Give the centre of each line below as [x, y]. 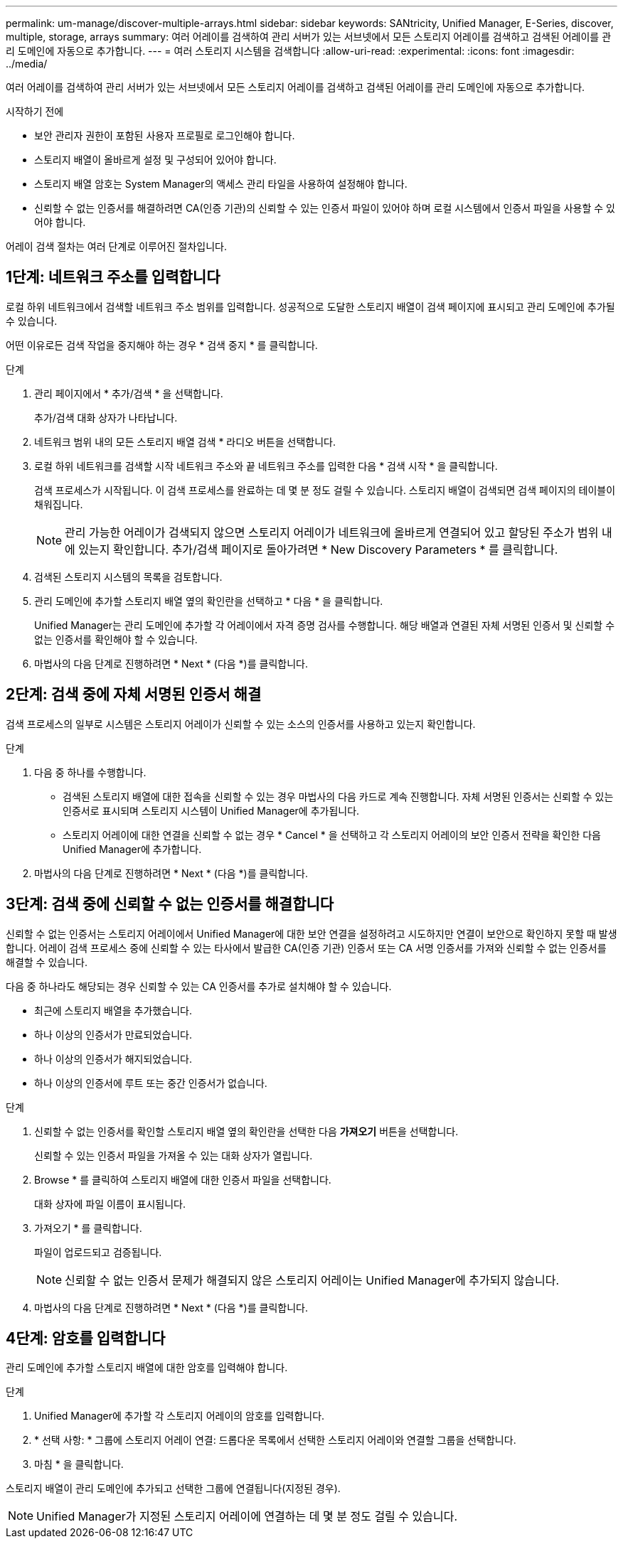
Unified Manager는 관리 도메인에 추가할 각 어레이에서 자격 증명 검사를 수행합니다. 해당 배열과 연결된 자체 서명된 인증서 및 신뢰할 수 [325, 625]
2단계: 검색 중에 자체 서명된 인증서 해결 [134, 695]
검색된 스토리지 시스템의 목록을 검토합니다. [128, 577]
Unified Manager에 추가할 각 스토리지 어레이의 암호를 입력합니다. [180, 1416]
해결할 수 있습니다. [47, 962]
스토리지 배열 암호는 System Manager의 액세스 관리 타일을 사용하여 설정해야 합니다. [221, 184]
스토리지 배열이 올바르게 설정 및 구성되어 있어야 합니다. [155, 160]
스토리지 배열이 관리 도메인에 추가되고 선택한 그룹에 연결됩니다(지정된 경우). [173, 1489]
